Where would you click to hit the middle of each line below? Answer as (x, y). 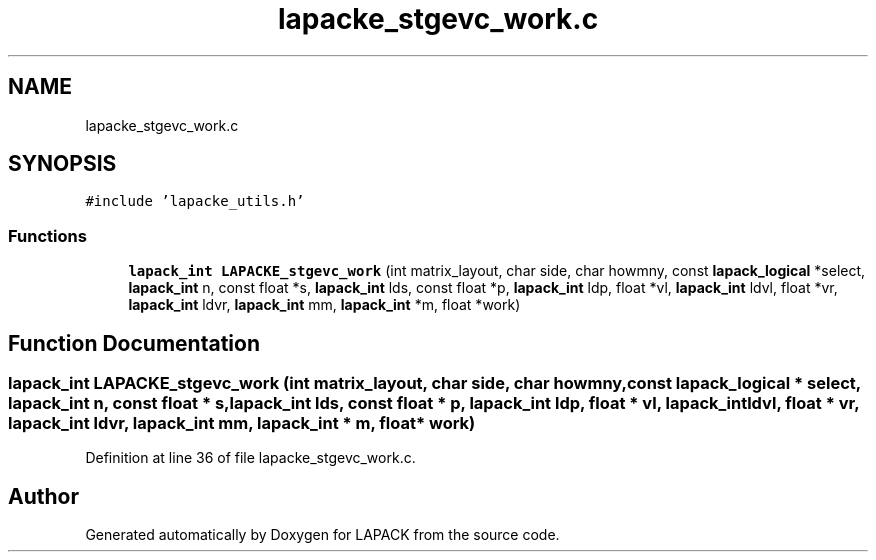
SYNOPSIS (62, 164)
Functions (47, 235)
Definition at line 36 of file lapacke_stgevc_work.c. (250, 458)
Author (43, 496)
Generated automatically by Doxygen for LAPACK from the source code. (322, 535)
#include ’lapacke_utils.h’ (195, 201)
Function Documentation (134, 343)
